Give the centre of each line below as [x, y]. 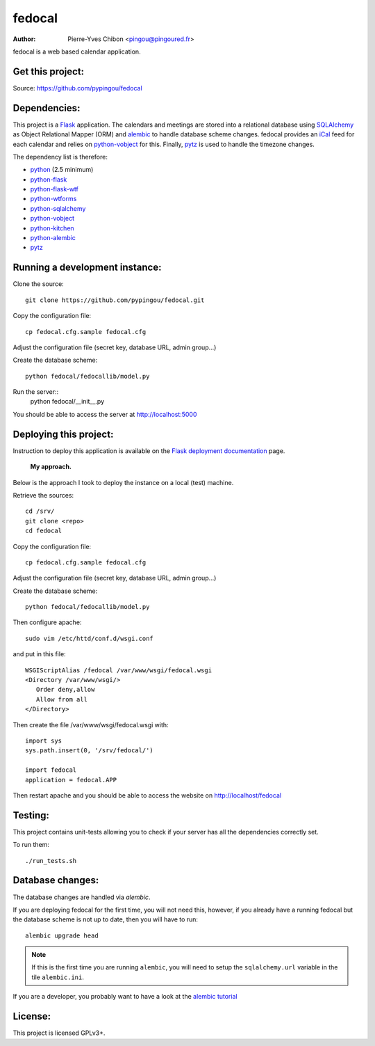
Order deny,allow [65, 690]
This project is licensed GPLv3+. [59, 1033]
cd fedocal [44, 531]
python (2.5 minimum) [62, 170]
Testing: [31, 815]
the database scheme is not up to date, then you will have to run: [105, 919]
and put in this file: [39, 654]
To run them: [31, 845]
